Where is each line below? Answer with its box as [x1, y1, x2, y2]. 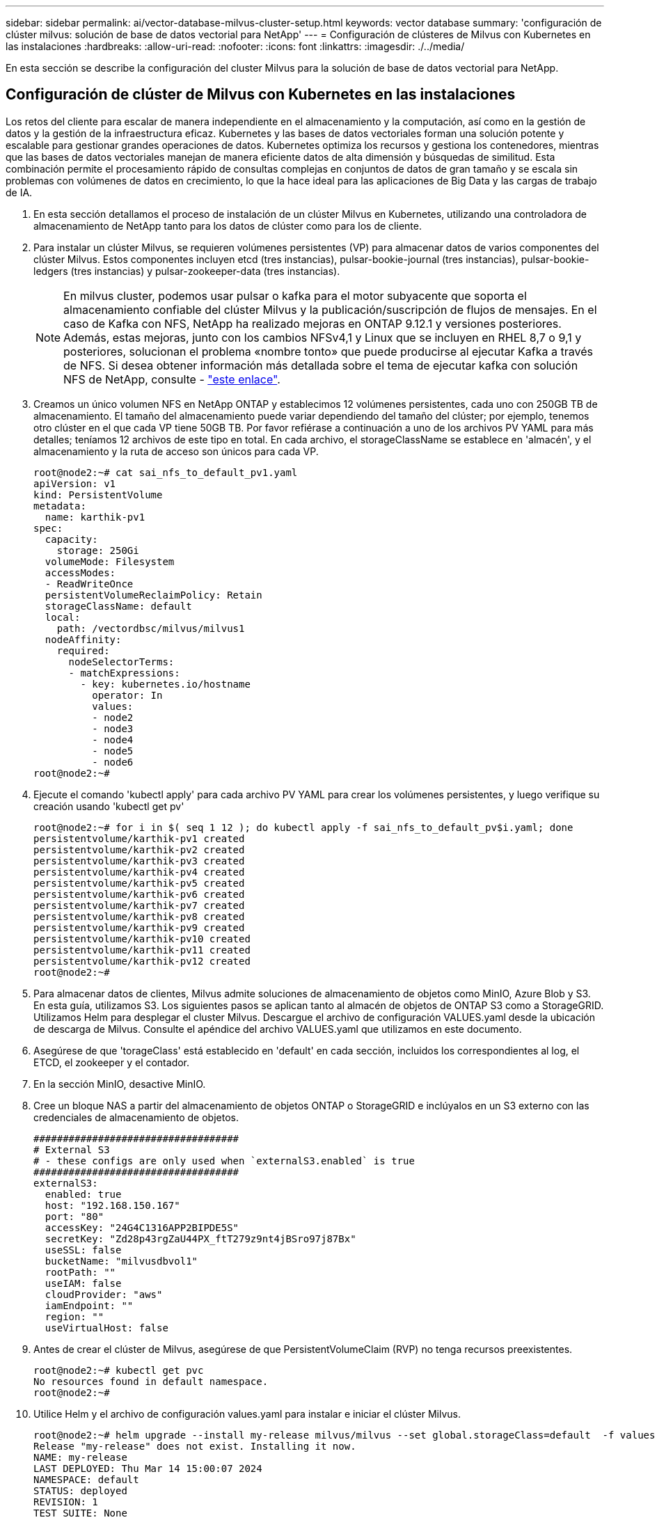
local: [45, 611, 81, 623]
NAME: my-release [33, 1451, 127, 1463]
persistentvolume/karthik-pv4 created [33, 866, 245, 878]
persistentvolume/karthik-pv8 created [33, 910, 245, 922]
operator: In [92, 689, 163, 701]
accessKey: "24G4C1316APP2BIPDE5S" [45, 1221, 239, 1233]
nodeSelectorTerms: [68, 656, 175, 667]
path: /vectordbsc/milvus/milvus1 [56, 622, 245, 634]
